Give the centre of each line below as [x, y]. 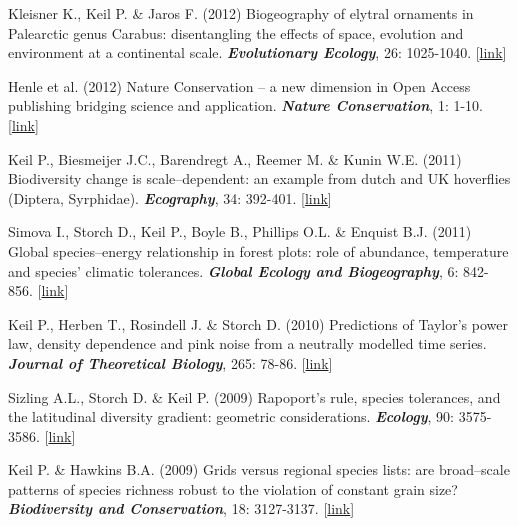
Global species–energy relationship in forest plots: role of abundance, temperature [258, 250]
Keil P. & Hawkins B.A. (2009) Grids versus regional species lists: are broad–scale [259, 469]
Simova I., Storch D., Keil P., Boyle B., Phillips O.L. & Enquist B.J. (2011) [240, 231]
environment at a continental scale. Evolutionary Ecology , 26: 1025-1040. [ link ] [257, 52]
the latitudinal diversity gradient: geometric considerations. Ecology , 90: [231, 416]
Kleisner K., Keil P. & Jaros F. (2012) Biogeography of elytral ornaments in [241, 13]
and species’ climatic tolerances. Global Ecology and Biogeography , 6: [233, 270]
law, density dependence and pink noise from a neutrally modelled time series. [247, 343]
